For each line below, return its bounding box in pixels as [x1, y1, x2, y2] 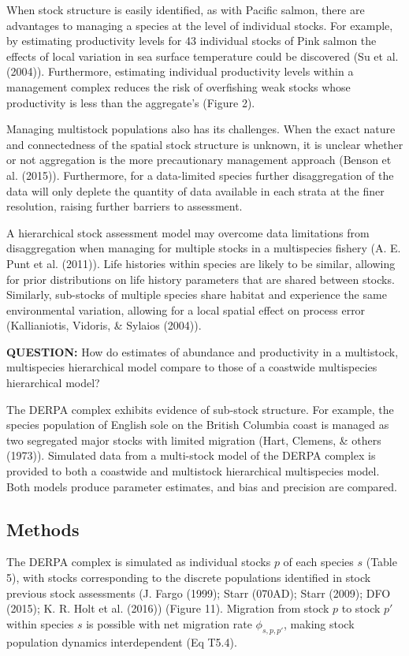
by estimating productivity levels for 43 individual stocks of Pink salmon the [6, 32, 377, 49]
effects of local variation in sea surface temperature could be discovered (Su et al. [6, 47, 399, 64]
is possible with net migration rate [86, 615, 252, 632]
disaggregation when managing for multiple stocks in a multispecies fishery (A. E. [6, 240, 401, 256]
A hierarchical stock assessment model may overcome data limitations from [6, 224, 370, 240]
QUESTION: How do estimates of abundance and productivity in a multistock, [6, 343, 399, 360]
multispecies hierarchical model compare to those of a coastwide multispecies [6, 359, 377, 375]
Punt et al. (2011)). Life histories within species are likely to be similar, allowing [6, 255, 396, 271]
